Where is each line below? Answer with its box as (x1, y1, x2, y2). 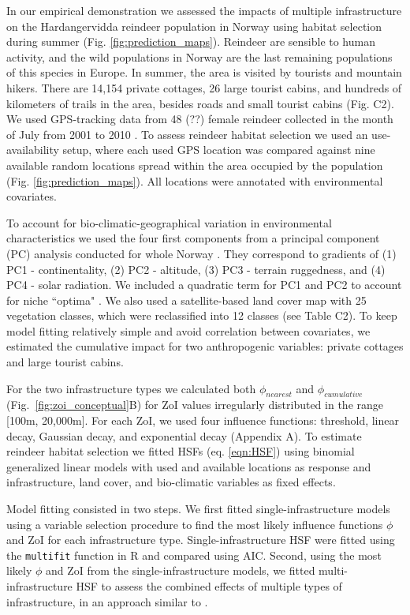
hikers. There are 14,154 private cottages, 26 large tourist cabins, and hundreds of (6, 79, 402, 96)
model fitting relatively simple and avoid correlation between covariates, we (6, 322, 371, 339)
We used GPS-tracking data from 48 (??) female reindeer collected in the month (6, 111, 393, 127)
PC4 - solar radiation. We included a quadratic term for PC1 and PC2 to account (6, 276, 402, 293)
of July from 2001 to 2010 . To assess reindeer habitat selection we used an (6, 126, 368, 142)
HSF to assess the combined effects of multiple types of (76, 578, 342, 594)
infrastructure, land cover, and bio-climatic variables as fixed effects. (6, 474, 336, 490)
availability (6, 141, 59, 158)
